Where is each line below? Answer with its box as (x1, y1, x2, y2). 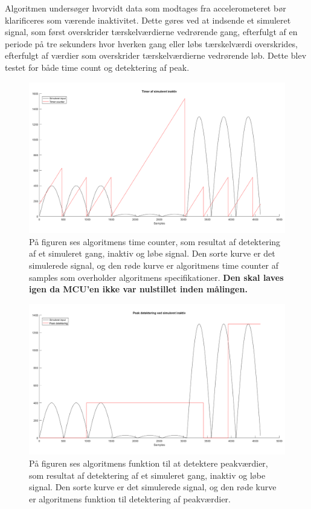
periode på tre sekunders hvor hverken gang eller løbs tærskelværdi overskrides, (5, 37, 298, 50)
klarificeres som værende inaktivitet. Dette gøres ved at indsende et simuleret (5, 13, 291, 26)
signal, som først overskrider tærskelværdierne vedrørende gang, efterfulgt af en (5, 25, 298, 38)
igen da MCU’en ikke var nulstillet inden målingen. (29, 283, 248, 295)
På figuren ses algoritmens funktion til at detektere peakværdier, (29, 457, 268, 470)
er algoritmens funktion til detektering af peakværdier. (29, 492, 231, 505)
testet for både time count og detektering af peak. (5, 61, 190, 73)
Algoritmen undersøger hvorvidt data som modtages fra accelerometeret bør (5, 2, 286, 14)
